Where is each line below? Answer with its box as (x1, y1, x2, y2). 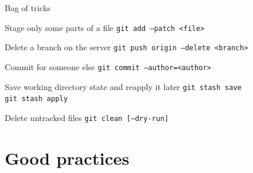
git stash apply (5, 95, 68, 103)
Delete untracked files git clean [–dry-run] (5, 111, 169, 123)
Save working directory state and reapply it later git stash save (5, 80, 242, 92)
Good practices (5, 146, 130, 169)
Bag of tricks (5, 2, 51, 13)
